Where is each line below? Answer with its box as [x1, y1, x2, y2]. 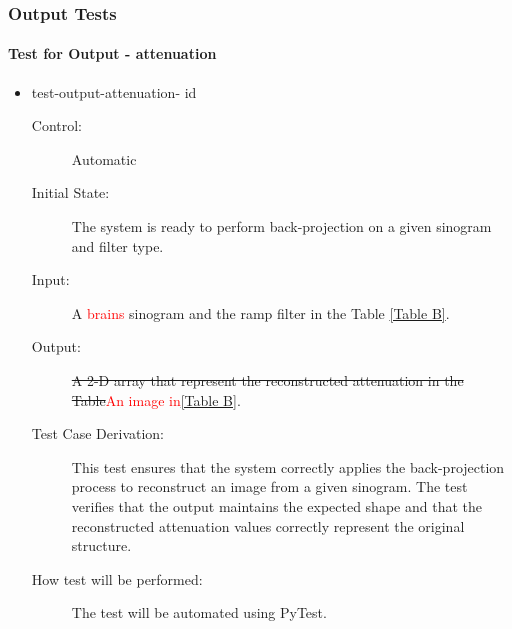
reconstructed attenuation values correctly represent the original [71, 515, 465, 536]
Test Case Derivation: [31, 423, 164, 444]
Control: [31, 115, 83, 136]
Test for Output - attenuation [8, 43, 217, 64]
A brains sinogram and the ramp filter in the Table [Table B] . [71, 302, 450, 323]
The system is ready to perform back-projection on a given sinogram [71, 216, 492, 237]
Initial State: [31, 182, 110, 203]
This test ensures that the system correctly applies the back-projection [71, 456, 505, 477]
